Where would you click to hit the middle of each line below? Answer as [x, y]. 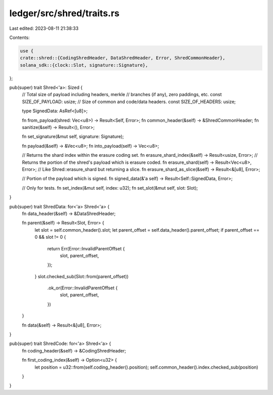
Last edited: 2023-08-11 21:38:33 [44, 28]
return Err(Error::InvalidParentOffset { [86, 248]
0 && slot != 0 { [50, 237]
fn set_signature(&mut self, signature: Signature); [73, 137]
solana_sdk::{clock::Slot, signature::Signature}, [84, 65]
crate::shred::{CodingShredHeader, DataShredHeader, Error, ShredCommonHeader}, [123, 58]
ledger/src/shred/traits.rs [64, 13]
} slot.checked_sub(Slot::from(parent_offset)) [82, 276]
